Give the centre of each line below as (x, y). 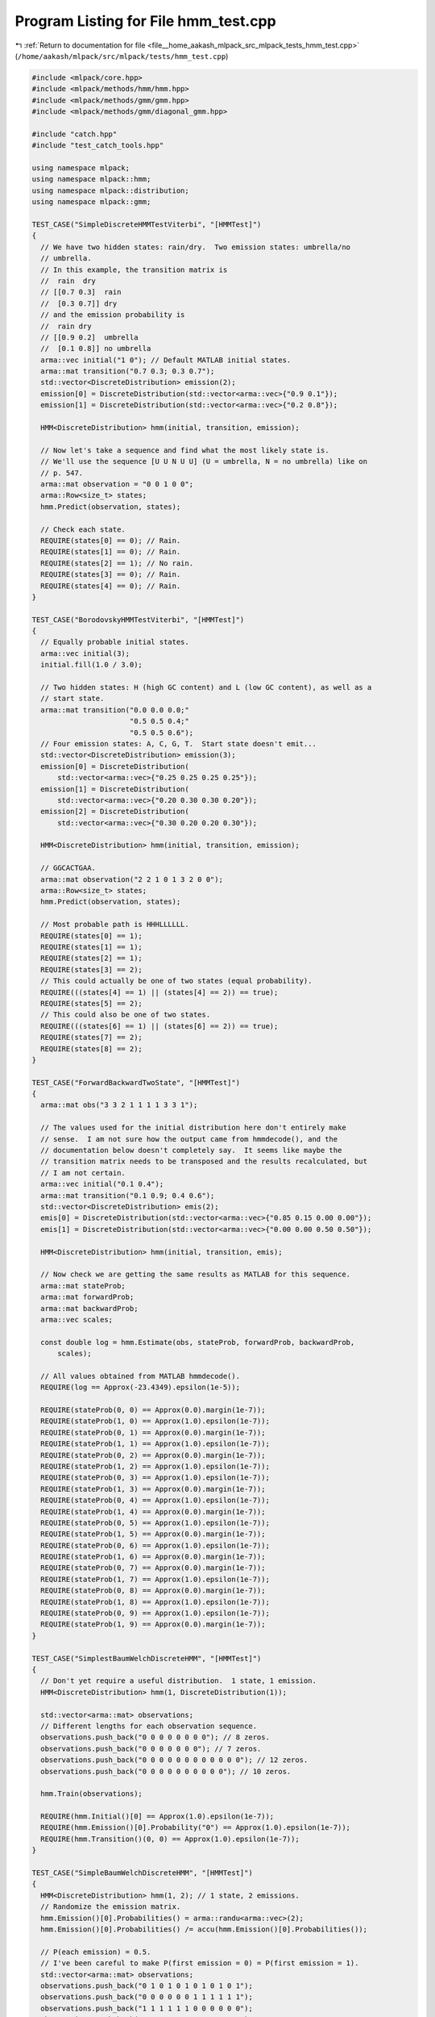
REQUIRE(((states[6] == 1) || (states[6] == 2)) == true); (159, 1026)
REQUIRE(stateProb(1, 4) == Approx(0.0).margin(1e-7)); (153, 1512)
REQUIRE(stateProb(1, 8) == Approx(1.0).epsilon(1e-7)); (155, 1602)
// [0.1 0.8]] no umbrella (96, 349)
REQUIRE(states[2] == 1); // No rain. (117, 563)
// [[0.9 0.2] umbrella (89, 337)
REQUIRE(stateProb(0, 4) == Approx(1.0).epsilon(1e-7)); (155, 1500)
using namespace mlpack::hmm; (91, 179)
